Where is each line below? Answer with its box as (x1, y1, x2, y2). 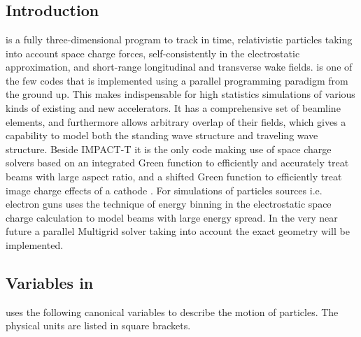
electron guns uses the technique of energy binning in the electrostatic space (6, 196, 332, 211)
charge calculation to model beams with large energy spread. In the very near (6, 210, 338, 224)
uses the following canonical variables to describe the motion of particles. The (6, 304, 339, 319)
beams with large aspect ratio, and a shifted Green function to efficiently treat (6, 168, 342, 183)
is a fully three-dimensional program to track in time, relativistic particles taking (6, 32, 353, 46)
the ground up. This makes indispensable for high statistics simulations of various (6, 87, 355, 101)
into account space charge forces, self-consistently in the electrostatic (6, 45, 300, 60)
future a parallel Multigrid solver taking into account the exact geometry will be (6, 224, 350, 238)
